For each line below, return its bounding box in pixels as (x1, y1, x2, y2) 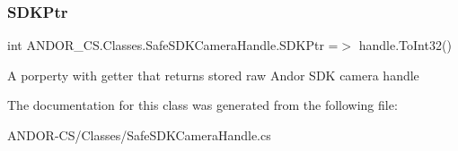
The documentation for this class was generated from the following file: (7, 96, 398, 114)
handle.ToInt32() (358, 36, 452, 55)
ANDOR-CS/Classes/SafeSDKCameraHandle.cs (7, 126, 271, 144)
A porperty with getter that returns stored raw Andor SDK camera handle (7, 65, 419, 84)
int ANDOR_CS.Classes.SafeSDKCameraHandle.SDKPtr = (7, 36, 339, 55)
